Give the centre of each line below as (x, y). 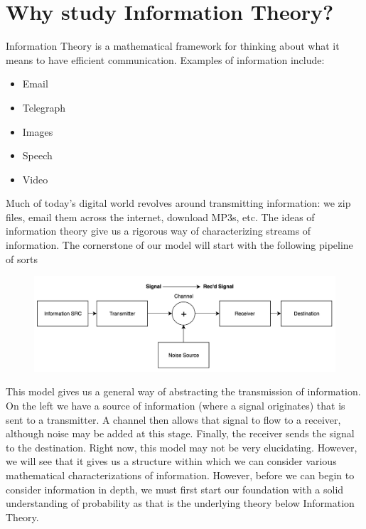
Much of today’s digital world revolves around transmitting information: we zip (178, 203)
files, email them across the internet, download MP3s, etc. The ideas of (160, 217)
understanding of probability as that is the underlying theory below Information (180, 503)
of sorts (22, 258)
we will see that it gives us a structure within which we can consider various (171, 461)
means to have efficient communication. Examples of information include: (165, 59)
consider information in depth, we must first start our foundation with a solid (175, 489)
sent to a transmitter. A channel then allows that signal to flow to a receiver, (173, 419)
